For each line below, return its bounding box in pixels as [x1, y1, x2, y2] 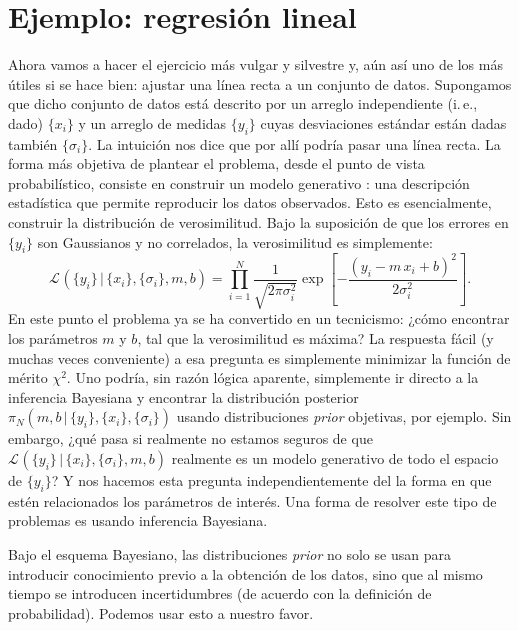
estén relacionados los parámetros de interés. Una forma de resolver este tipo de [8, 490, 497, 511]
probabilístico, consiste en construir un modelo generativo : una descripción [8, 172, 470, 193]
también [8, 133, 58, 154]
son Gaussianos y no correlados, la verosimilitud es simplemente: [37, 231, 433, 252]
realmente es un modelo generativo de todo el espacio [171, 447, 499, 468]
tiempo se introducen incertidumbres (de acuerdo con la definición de [8, 583, 432, 604]
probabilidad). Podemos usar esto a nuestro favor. [8, 602, 314, 623]
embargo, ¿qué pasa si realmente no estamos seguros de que [8, 428, 373, 449]
